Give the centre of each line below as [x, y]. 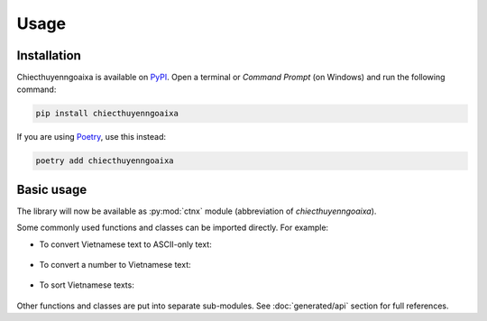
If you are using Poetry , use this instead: [92, 137]
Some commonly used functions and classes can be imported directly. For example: [173, 228]
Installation [49, 55]
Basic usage [52, 189]
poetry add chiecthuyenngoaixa [105, 161]
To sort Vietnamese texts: [87, 285]
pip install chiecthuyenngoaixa [107, 114]
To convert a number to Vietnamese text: [115, 265]
